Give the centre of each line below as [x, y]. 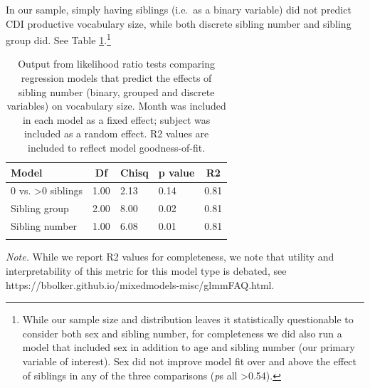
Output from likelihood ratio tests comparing [117, 64]
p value [176, 172]
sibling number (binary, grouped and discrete [116, 91]
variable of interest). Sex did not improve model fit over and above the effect [190, 361]
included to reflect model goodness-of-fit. [117, 147]
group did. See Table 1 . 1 [58, 39]
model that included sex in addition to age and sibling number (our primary [189, 347]
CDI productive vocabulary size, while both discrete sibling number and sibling [179, 23]
